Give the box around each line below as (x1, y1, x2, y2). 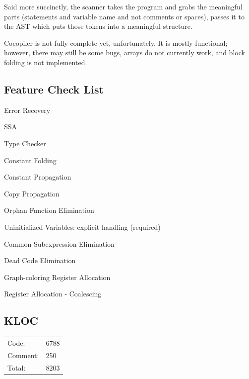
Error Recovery (4, 104, 51, 115)
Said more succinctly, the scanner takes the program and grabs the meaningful (4, 1, 243, 11)
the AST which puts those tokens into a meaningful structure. (4, 21, 192, 31)
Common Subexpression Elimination (4, 238, 115, 249)
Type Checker (4, 138, 46, 148)
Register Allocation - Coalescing (4, 288, 102, 299)
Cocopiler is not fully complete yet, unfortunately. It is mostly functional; (4, 37, 228, 48)
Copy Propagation (4, 188, 60, 198)
